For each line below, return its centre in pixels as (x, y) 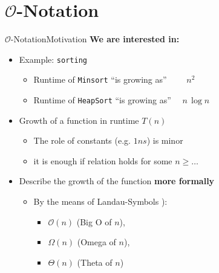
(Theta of (95, 262)
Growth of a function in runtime (79, 120)
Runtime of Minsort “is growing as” (100, 79)
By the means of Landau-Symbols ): (100, 201)
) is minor (165, 140)
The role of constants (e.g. (82, 140)
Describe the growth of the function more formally (117, 181)
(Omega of (96, 242)
